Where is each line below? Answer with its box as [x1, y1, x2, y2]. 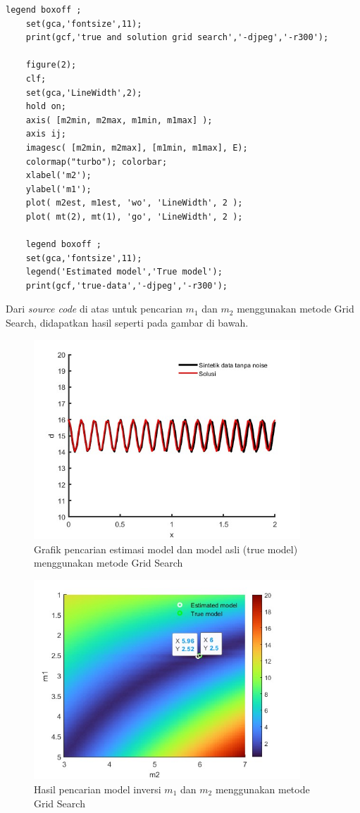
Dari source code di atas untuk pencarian [6, 301, 182, 316]
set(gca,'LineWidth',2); [25, 87, 142, 98]
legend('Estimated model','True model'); [25, 267, 223, 277]
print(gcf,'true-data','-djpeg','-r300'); [25, 280, 228, 291]
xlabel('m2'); [25, 170, 92, 181]
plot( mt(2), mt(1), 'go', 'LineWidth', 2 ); [25, 211, 243, 222]
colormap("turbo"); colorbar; [25, 156, 168, 167]
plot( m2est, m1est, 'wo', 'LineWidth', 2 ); [25, 198, 243, 208]
